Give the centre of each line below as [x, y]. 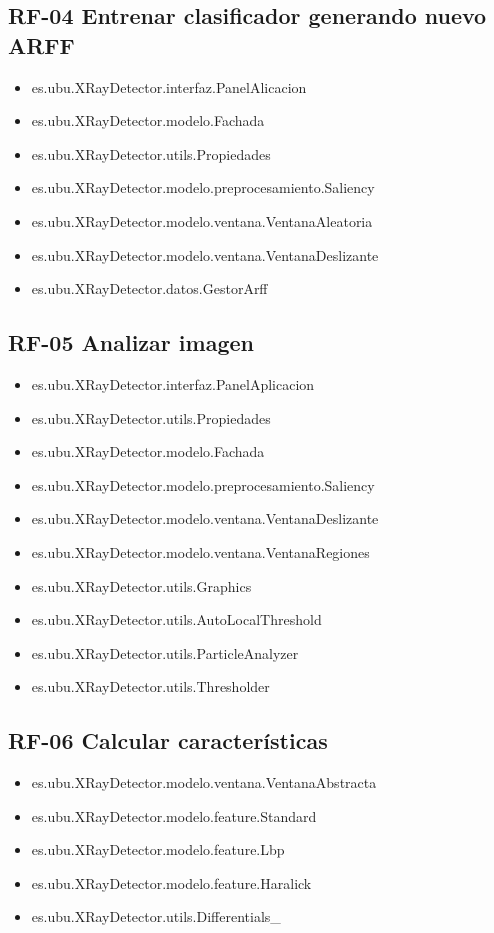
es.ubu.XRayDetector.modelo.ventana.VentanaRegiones [200, 551]
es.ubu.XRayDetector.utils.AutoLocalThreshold [176, 619]
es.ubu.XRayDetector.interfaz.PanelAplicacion [173, 383]
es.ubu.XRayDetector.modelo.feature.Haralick [171, 882]
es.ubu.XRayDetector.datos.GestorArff [149, 288]
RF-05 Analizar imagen [131, 342]
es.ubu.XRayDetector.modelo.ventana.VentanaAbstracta [204, 782]
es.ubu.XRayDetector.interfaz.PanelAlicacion [169, 86]
